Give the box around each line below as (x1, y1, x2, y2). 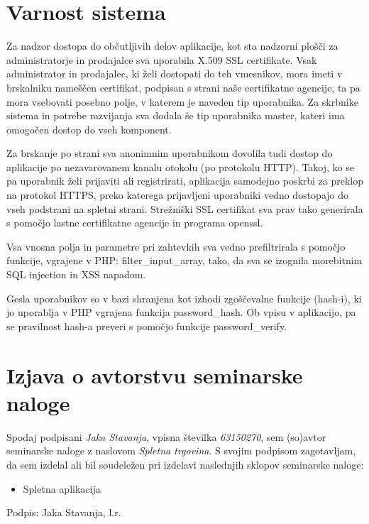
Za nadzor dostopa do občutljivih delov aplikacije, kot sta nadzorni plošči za (6, 38, 338, 53)
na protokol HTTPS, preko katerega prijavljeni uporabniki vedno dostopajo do (6, 187, 349, 202)
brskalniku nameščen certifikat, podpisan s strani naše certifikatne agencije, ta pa (6, 80, 360, 94)
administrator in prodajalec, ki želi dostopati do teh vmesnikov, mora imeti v (6, 66, 343, 81)
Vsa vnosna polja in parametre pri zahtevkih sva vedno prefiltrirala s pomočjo (6, 239, 346, 253)
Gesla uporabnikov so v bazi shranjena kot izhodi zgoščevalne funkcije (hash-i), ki (6, 290, 362, 305)
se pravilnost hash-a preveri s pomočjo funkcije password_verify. (6, 318, 287, 333)
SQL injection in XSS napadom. (6, 267, 146, 282)
